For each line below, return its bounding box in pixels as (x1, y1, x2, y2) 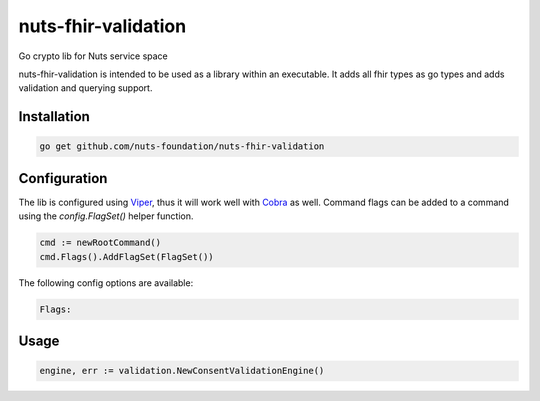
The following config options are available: (18, 276, 194, 289)
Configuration (18, 170, 108, 187)
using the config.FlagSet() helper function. (18, 210, 194, 222)
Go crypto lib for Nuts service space (18, 50, 169, 62)
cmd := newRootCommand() (39, 237, 162, 249)
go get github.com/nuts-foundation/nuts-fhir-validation (39, 141, 325, 152)
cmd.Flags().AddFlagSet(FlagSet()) (39, 251, 214, 262)
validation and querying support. (18, 82, 153, 94)
